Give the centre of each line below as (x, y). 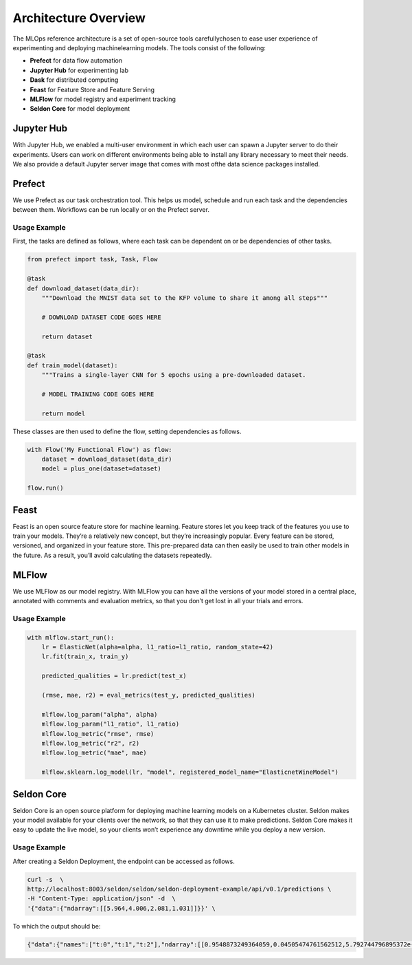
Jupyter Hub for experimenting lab (79, 70)
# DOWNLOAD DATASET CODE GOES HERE (101, 317)
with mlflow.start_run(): (71, 637)
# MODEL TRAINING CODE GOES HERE (98, 394)
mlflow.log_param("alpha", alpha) (100, 714)
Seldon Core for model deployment (80, 109)
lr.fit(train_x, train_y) (85, 657)
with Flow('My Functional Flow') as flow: (100, 449)
